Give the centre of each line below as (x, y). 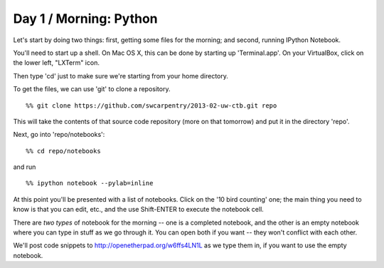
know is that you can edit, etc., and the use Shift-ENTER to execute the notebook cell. (139, 210)
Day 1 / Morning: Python (85, 19)
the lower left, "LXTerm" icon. (56, 63)
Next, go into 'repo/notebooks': (59, 135)
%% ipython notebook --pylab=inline (90, 183)
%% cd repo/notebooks (63, 151)
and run (25, 167)
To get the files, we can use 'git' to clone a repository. (92, 89)
